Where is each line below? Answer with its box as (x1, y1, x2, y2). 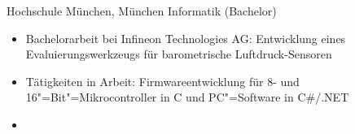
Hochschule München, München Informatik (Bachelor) (7, 2, 277, 19)
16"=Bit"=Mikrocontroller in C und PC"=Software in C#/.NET (25, 89, 349, 106)
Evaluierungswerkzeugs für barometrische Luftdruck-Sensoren (25, 45, 332, 63)
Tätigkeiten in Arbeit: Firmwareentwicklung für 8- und (25, 72, 300, 89)
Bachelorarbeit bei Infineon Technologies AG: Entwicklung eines (25, 29, 346, 46)
